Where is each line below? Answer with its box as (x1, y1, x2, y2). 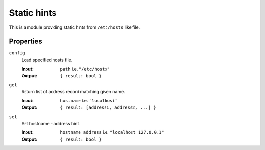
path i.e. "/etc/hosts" (60, 66, 110, 72)
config (9, 50, 25, 56)
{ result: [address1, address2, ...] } (60, 105, 156, 110)
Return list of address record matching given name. (21, 89, 125, 95)
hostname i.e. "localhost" (60, 98, 118, 103)
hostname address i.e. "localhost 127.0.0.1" (60, 129, 164, 135)
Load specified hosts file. (21, 57, 73, 63)
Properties (9, 37, 42, 46)
